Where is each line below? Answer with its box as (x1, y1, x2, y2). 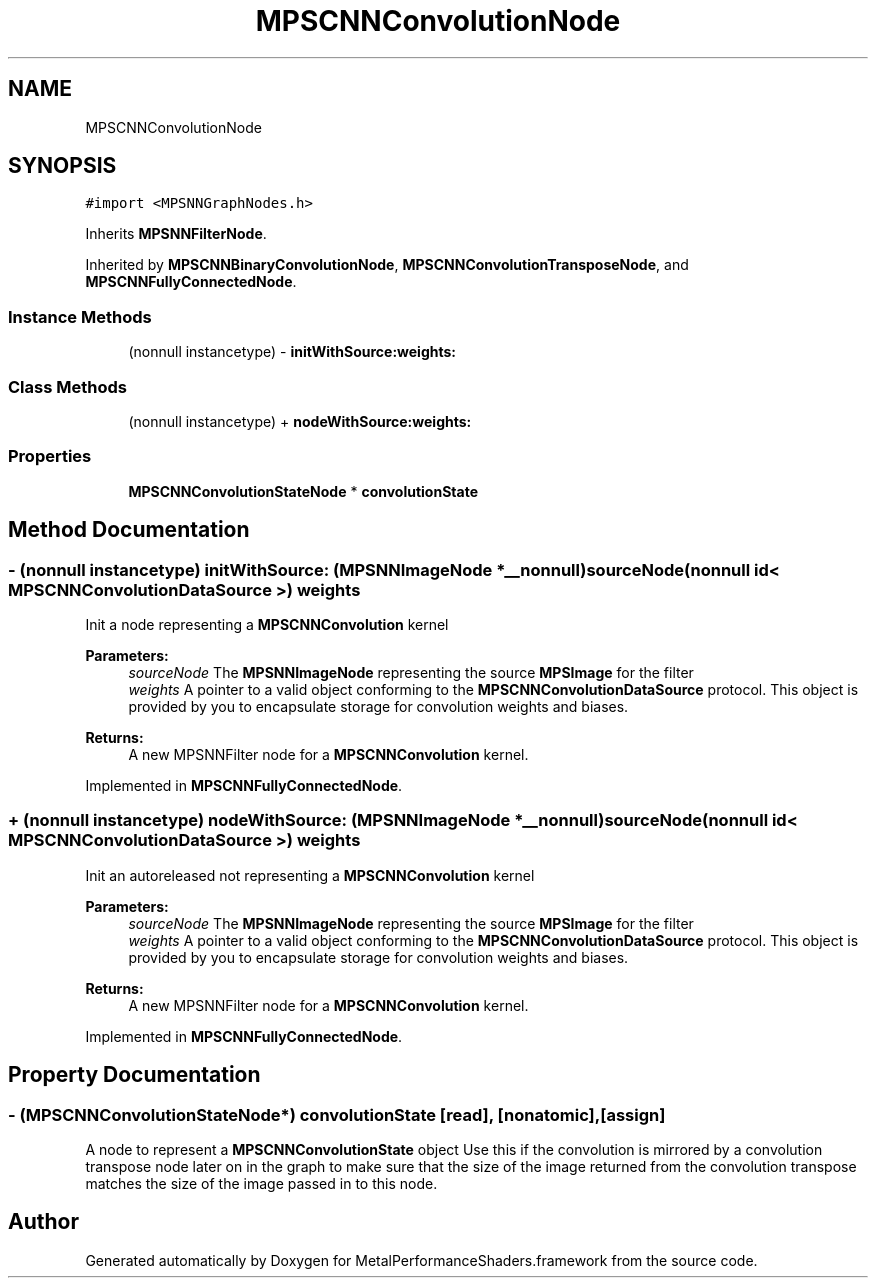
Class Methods (8, 376, 127, 397)
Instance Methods (8, 306, 152, 327)
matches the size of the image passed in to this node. (85, 1174, 438, 1192)
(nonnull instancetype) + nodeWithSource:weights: (128, 412, 472, 430)
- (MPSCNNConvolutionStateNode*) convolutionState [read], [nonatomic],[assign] (8, 1104, 666, 1125)
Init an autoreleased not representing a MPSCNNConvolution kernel (85, 866, 535, 884)
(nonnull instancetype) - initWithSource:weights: (128, 343, 457, 361)
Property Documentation (8, 1062, 261, 1088)
